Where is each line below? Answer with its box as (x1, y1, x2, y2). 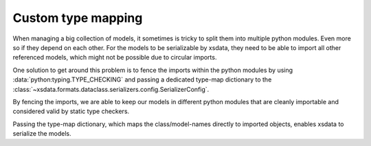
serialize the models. (12, 130, 71, 138)
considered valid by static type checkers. (12, 107, 130, 116)
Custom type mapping (12, 10, 143, 25)
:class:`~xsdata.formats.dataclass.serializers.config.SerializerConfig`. (12, 85, 210, 93)
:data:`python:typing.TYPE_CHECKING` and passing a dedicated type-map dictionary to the (12, 75, 272, 84)
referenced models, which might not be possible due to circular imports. (12, 53, 217, 62)
